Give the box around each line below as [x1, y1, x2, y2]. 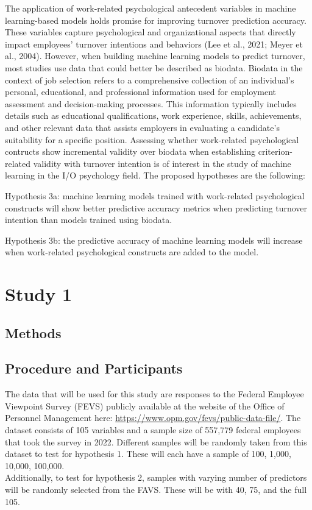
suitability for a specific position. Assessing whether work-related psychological [5, 133, 299, 146]
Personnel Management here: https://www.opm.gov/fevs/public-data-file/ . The [5, 411, 301, 424]
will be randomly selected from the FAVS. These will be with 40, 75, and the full [5, 483, 307, 495]
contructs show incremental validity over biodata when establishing [5, 145, 256, 158]
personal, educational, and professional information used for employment [5, 85, 277, 98]
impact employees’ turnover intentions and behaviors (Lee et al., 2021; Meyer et [5, 37, 303, 50]
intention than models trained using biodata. [5, 213, 172, 226]
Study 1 [5, 282, 73, 306]
